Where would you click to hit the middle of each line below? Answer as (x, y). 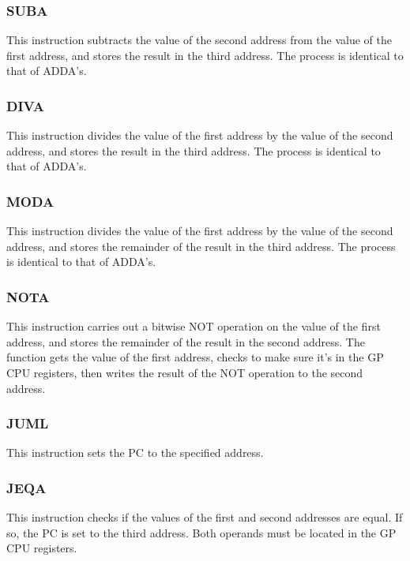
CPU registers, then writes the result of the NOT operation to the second (185, 372)
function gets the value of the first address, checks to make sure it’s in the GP (195, 357)
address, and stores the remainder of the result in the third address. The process (201, 246)
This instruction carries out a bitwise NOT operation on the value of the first (194, 326)
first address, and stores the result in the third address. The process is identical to (205, 55)
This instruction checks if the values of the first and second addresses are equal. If (205, 517)
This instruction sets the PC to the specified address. (135, 453)
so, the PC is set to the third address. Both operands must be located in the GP (201, 532)
